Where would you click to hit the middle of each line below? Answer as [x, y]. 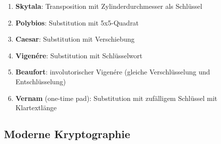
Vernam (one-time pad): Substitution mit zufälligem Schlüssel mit [116, 98]
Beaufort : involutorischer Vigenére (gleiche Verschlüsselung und [113, 72]
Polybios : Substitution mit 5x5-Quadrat [77, 22]
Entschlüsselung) [41, 81]
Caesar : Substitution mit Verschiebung [75, 39]
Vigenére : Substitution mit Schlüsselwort [79, 55]
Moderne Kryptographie [67, 134]
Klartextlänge [36, 108]
